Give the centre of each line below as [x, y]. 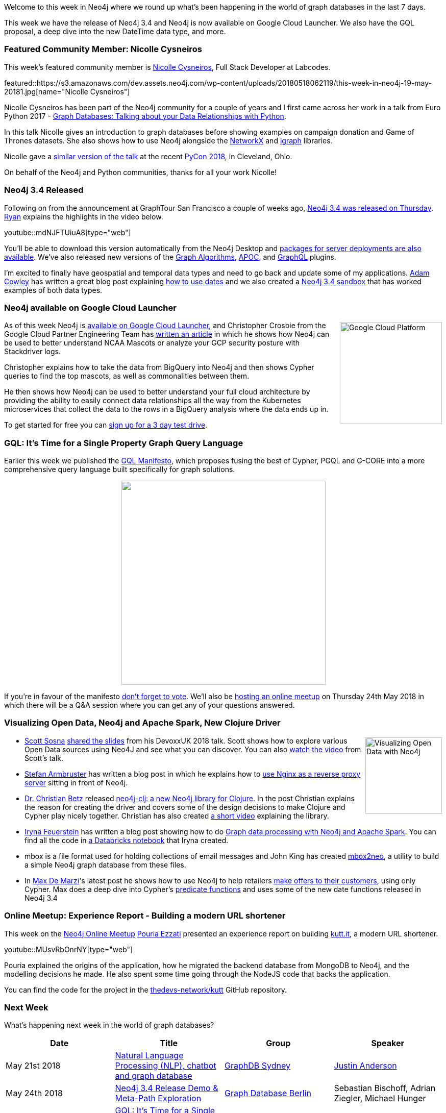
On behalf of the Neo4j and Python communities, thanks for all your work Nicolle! [141, 172]
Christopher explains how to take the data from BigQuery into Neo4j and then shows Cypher [159, 367]
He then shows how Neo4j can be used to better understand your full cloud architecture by [157, 392]
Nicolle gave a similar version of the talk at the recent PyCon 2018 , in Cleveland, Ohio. [148, 156]
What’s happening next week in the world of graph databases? [109, 1025]
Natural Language [149, 1056]
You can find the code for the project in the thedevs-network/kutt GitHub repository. [146, 990]
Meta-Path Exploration [158, 1098]
